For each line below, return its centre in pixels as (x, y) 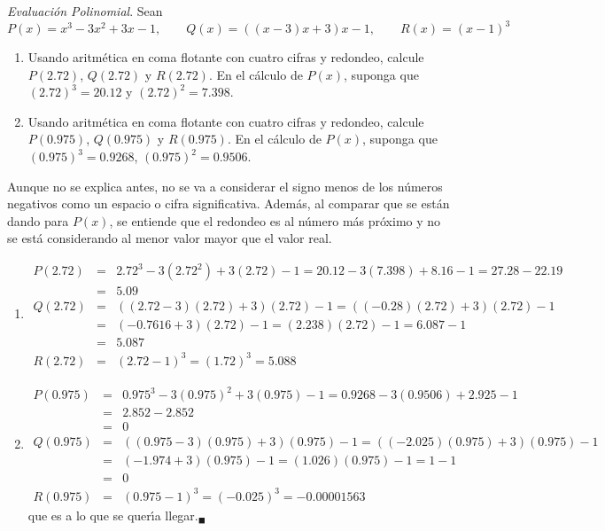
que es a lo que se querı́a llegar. (113, 515)
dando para (38, 220)
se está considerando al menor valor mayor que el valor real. (170, 238)
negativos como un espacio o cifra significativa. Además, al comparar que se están (229, 203)
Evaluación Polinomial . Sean (85, 11)
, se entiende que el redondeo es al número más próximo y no (275, 220)
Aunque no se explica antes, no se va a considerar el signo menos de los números (225, 186)
